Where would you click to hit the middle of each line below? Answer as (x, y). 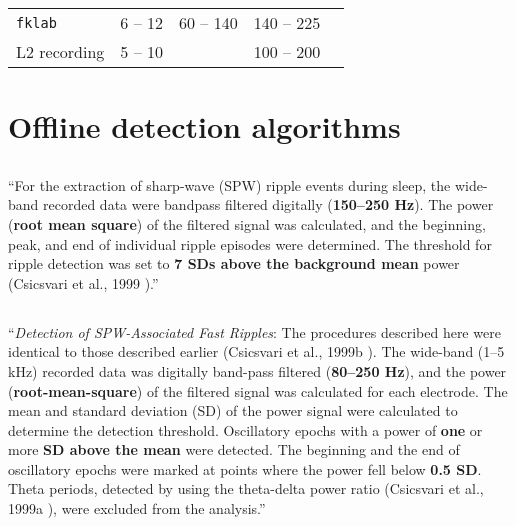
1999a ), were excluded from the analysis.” (137, 508)
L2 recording (60, 51)
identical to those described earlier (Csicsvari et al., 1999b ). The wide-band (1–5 (256, 351)
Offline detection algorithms (204, 126)
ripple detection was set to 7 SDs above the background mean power (234, 263)
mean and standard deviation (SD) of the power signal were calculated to (233, 410)
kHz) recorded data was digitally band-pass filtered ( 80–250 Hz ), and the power (257, 370)
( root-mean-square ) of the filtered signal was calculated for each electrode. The (258, 390)
